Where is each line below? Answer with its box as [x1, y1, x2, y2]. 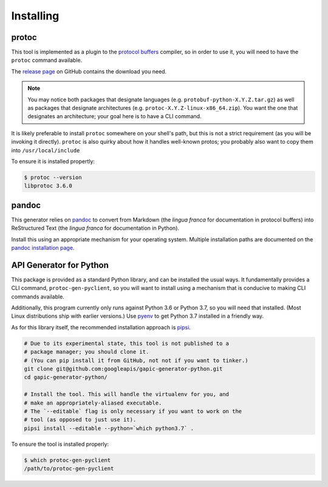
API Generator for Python [11, 260, 109, 270]
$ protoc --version [24, 173, 82, 181]
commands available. [11, 293, 65, 300]
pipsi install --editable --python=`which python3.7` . [24, 425, 194, 432]
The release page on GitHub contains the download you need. [11, 67, 167, 75]
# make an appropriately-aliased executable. [24, 399, 162, 406]
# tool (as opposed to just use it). [24, 416, 137, 423]
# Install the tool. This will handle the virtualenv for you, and [24, 391, 230, 398]
